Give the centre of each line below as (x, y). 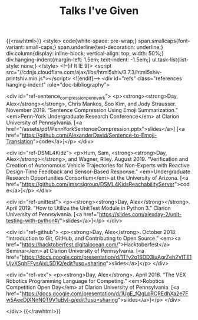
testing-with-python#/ (33, 220)
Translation (20, 141)
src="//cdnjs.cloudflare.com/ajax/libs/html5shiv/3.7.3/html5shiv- (84, 72)
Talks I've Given (99, 11)
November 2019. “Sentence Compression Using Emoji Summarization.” (92, 110)
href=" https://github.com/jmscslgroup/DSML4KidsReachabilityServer (90, 184)
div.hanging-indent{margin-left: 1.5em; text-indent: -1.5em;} (79, 60)
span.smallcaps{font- (164, 41)
